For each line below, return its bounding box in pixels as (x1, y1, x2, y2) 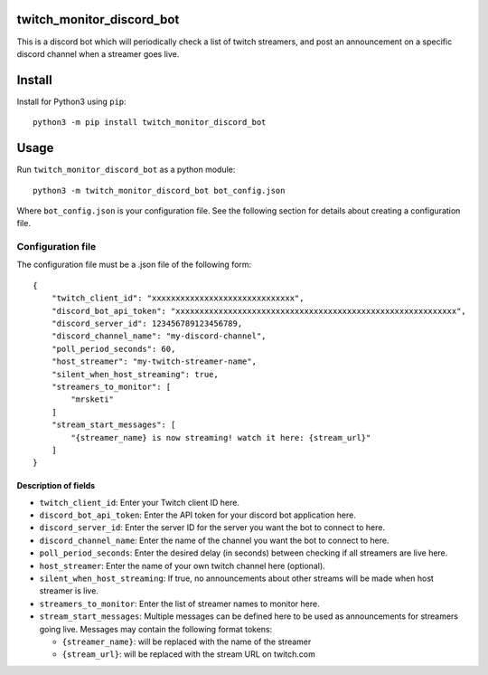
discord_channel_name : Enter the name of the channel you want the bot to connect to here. (39, 535, 389, 546)
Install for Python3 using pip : (16, 96, 127, 107)
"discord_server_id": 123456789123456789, (51, 318, 243, 328)
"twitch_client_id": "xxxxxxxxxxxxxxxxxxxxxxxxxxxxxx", (51, 293, 305, 303)
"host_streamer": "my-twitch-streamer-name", (51, 357, 258, 366)
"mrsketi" (70, 395, 115, 404)
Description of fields (16, 480, 96, 491)
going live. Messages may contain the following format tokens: (39, 623, 273, 634)
